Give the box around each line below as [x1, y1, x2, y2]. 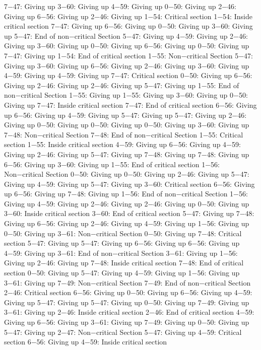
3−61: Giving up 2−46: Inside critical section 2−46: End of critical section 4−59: [4, 307, 254, 317]
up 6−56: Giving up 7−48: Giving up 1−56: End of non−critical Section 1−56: [4, 188, 248, 199]
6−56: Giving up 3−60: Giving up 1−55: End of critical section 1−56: [4, 159, 220, 169]
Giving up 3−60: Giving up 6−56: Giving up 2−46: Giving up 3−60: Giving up [4, 60, 249, 71]
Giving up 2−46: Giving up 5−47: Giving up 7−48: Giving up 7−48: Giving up [4, 149, 249, 159]
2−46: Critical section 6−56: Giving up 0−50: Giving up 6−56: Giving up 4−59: [4, 287, 252, 298]
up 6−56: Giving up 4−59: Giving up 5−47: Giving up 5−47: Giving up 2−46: [4, 109, 247, 120]
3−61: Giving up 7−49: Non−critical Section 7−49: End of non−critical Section [4, 277, 251, 288]
